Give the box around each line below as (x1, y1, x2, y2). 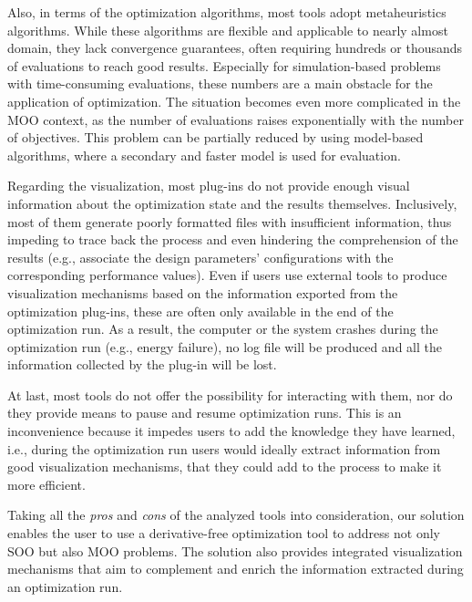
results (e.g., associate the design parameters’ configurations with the (7, 247, 394, 266)
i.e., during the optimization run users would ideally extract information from (7, 439, 441, 458)
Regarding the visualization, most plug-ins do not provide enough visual (7, 176, 410, 195)
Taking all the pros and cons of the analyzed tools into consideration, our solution (7, 505, 465, 524)
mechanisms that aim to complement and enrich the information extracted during (7, 559, 464, 578)
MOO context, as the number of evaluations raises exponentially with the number (7, 109, 464, 129)
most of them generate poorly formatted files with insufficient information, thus (7, 212, 452, 231)
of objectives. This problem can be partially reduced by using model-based (7, 128, 424, 147)
